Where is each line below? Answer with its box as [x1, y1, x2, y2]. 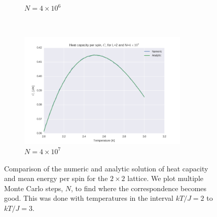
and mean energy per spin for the [4, 173, 108, 184]
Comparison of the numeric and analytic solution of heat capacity [4, 163, 208, 173]
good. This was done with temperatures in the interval [4, 193, 174, 203]
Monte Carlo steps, [4, 183, 63, 193]
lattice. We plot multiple [127, 173, 204, 184]
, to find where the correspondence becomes [71, 183, 207, 193]
